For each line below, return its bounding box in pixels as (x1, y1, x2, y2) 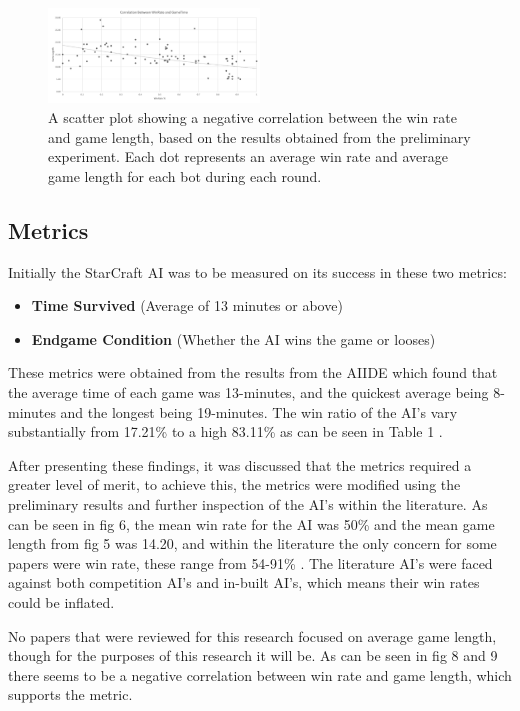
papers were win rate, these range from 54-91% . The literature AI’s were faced (8, 552, 493, 573)
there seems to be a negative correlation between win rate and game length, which (8, 664, 512, 685)
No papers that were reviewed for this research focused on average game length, (8, 625, 497, 646)
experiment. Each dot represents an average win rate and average (48, 146, 448, 167)
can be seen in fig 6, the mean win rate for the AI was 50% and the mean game (8, 513, 495, 534)
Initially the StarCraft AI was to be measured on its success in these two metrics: (8, 261, 507, 282)
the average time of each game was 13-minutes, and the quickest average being (8, 381, 489, 402)
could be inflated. (8, 591, 115, 612)
